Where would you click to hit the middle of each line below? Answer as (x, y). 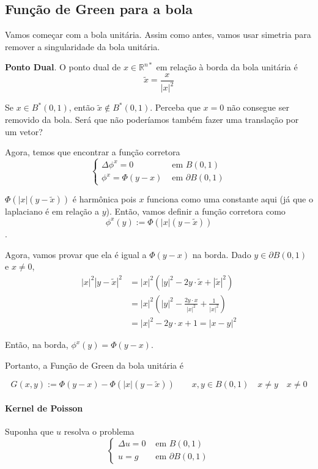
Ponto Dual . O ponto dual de (63, 67)
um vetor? (24, 131)
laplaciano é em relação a (52, 211)
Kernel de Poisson (44, 408)
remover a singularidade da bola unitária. (83, 46)
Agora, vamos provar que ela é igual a (76, 254)
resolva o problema (99, 431)
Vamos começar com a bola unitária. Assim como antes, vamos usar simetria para (158, 35)
